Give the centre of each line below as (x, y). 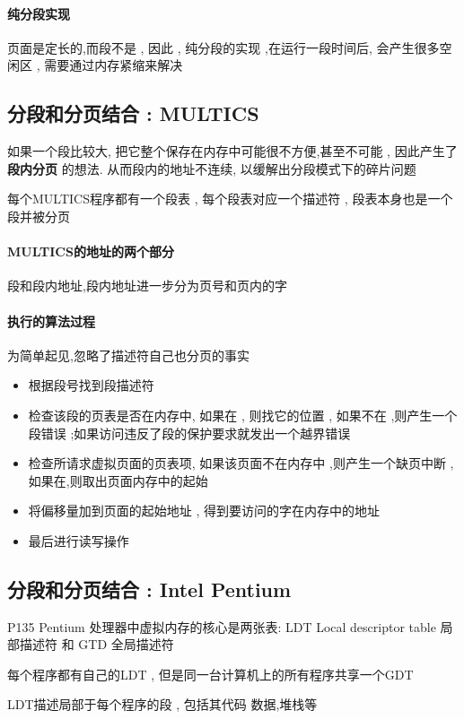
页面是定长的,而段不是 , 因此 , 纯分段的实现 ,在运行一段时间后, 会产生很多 (223, 47)
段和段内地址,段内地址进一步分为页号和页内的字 (147, 286)
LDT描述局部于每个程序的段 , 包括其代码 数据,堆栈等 (162, 704)
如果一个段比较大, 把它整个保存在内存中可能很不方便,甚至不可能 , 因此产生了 (232, 151)
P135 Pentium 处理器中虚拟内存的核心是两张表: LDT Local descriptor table (222, 626)
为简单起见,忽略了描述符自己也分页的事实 (128, 355)
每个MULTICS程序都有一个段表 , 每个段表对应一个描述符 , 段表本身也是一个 (230, 199)
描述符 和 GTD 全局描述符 (96, 644)
